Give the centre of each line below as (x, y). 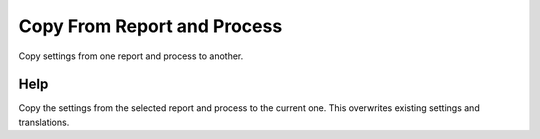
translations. (44, 122)
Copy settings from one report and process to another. (131, 56)
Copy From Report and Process (150, 26)
